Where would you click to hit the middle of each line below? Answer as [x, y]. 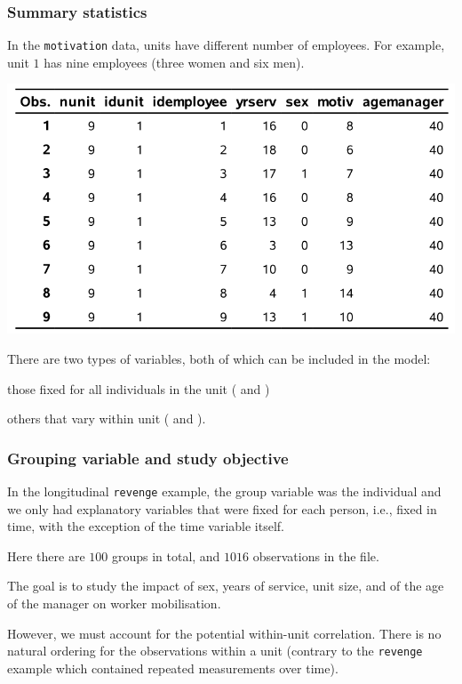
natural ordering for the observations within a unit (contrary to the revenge [215, 651]
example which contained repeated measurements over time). [173, 668]
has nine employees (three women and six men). [174, 62]
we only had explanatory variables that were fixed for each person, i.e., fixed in [222, 508]
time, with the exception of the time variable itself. [146, 526]
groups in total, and [166, 555]
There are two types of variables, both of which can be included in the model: [219, 358]
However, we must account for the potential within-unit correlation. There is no [224, 633]
